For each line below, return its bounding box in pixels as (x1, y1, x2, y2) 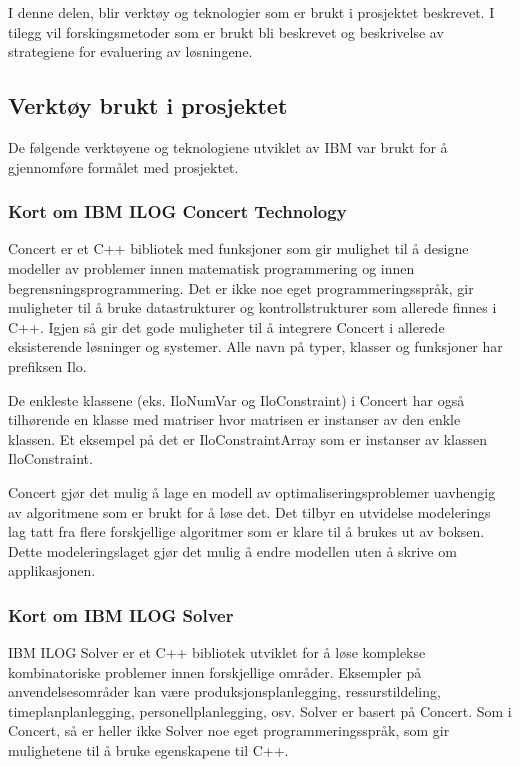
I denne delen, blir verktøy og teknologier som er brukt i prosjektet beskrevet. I (8, 2, 495, 22)
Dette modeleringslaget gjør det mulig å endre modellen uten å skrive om (8, 540, 457, 561)
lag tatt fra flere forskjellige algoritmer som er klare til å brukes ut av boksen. (8, 521, 485, 542)
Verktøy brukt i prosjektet (8, 90, 288, 121)
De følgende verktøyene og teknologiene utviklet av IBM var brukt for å (8, 136, 448, 157)
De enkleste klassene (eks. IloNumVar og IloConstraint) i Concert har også (8, 389, 465, 410)
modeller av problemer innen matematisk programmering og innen (8, 257, 415, 278)
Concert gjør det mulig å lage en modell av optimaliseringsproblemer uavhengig (8, 481, 496, 502)
